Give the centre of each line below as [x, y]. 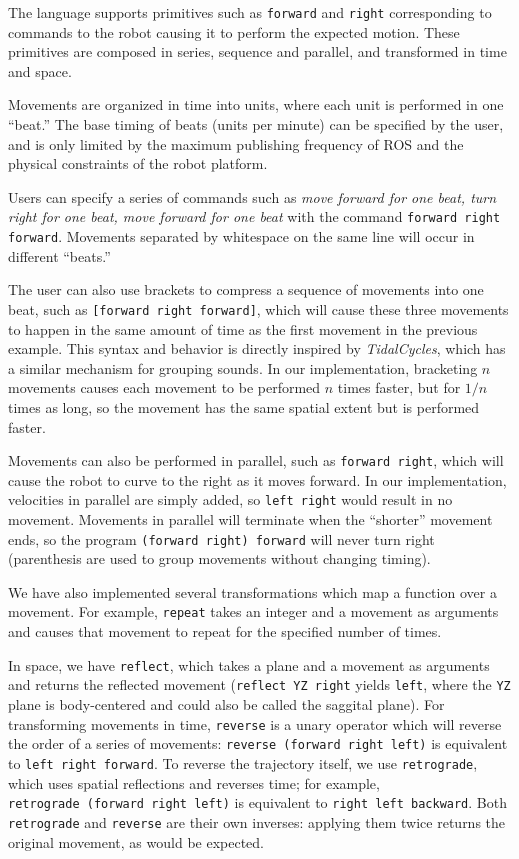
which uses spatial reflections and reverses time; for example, [194, 782]
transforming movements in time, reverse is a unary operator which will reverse [255, 723]
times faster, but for [399, 387]
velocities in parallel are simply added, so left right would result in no [230, 499]
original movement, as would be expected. [136, 841]
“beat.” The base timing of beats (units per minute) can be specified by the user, [256, 124]
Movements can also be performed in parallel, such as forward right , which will [256, 460]
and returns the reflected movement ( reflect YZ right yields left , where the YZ [259, 684]
